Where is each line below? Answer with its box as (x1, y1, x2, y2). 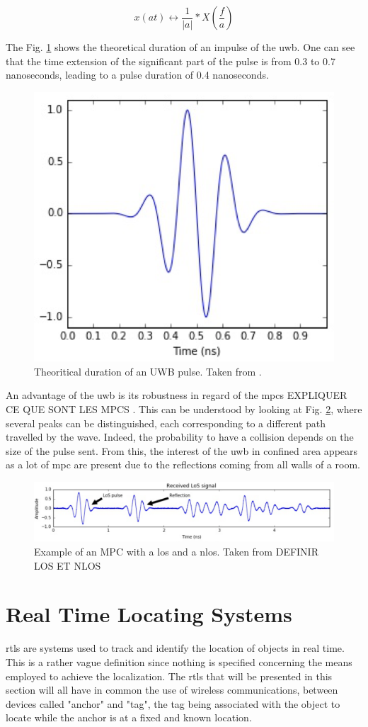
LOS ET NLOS (34, 558, 101, 573)
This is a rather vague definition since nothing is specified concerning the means (6, 654, 352, 669)
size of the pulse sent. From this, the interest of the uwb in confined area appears (6, 443, 358, 458)
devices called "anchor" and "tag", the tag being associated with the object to (6, 696, 340, 711)
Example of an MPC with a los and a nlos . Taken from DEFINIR (34, 544, 318, 559)
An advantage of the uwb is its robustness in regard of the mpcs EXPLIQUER (6, 388, 347, 402)
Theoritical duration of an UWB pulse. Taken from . (34, 363, 262, 378)
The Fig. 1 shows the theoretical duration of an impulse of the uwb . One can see (6, 40, 355, 54)
